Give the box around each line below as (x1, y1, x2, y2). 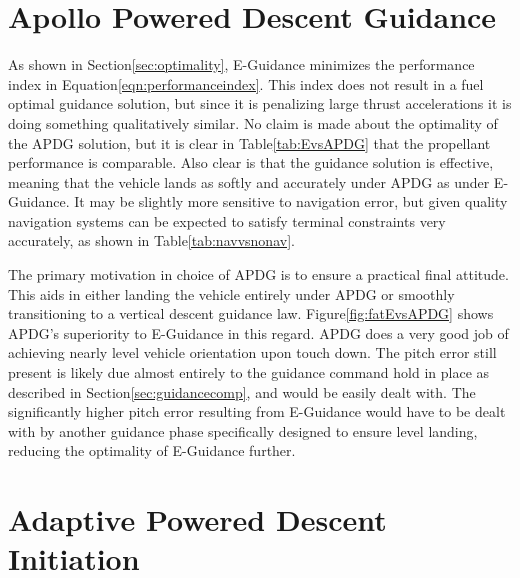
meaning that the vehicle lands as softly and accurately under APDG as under (8, 171, 490, 192)
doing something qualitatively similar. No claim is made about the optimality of (8, 112, 498, 133)
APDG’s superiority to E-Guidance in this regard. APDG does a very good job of (8, 322, 509, 343)
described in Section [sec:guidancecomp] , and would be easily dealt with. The (8, 381, 476, 402)
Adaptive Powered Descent (8, 499, 387, 540)
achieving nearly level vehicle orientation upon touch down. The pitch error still (8, 342, 497, 363)
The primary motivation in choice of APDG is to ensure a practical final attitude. (8, 264, 509, 285)
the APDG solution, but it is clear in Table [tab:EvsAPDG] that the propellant (8, 132, 491, 153)
